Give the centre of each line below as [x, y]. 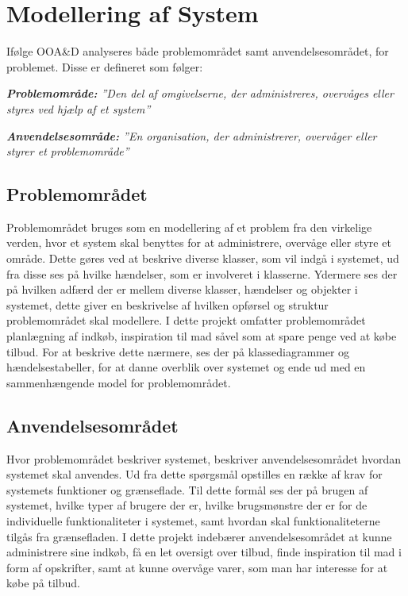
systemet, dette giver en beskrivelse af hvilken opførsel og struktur [167, 304]
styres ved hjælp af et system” [79, 108]
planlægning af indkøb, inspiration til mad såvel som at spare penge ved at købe [202, 336]
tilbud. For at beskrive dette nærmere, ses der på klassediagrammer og [178, 351]
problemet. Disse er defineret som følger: [105, 66]
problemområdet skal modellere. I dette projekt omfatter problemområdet [186, 320]
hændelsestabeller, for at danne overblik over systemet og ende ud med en [186, 367]
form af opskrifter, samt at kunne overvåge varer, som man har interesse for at [197, 567]
